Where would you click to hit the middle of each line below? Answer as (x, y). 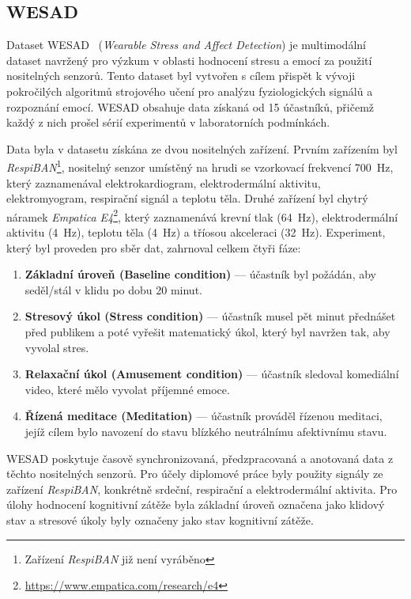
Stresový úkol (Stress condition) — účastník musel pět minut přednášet (210, 316)
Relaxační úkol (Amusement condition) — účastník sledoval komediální (212, 374)
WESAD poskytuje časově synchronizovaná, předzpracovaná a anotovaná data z (200, 458)
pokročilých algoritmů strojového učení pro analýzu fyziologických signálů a (190, 91)
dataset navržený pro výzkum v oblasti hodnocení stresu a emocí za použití (189, 60)
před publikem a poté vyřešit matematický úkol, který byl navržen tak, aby (207, 332)
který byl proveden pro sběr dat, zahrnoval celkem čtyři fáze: (154, 247)
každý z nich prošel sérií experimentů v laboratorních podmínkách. (168, 122)
